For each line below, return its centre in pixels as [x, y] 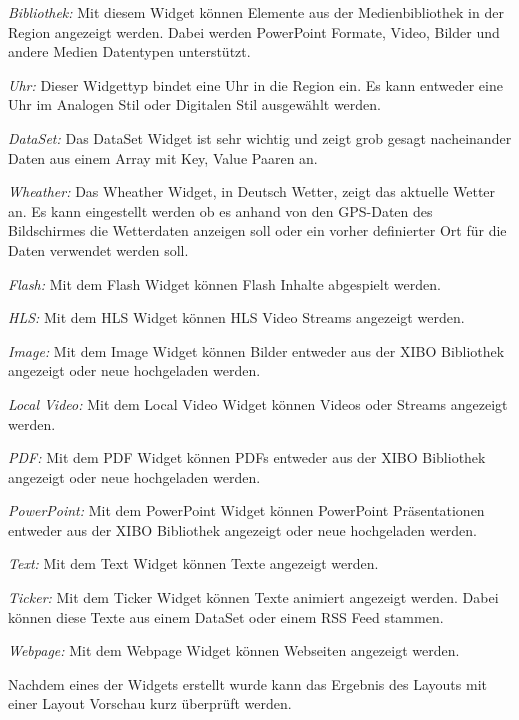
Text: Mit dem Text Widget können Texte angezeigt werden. [193, 563]
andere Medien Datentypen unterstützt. [129, 51]
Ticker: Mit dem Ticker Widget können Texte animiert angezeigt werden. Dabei [253, 597]
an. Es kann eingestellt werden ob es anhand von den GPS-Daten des [220, 210]
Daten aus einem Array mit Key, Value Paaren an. [163, 157]
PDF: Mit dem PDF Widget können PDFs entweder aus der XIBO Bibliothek [247, 457]
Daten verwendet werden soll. [98, 249]
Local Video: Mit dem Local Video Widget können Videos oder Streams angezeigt [258, 403]
